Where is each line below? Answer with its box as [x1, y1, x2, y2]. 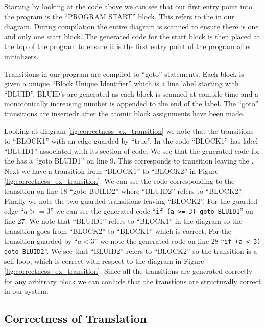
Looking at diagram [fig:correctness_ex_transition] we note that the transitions [4, 125, 254, 136]
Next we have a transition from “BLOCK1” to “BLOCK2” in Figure [4, 165, 219, 176]
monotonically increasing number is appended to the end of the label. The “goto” [4, 98, 259, 109]
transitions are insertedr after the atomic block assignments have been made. [4, 108, 245, 119]
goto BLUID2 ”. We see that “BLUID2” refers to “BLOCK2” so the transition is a [4, 245, 257, 256]
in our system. [4, 286, 49, 296]
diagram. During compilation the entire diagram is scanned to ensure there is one [4, 21, 259, 32]
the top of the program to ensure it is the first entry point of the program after [4, 41, 252, 52]
